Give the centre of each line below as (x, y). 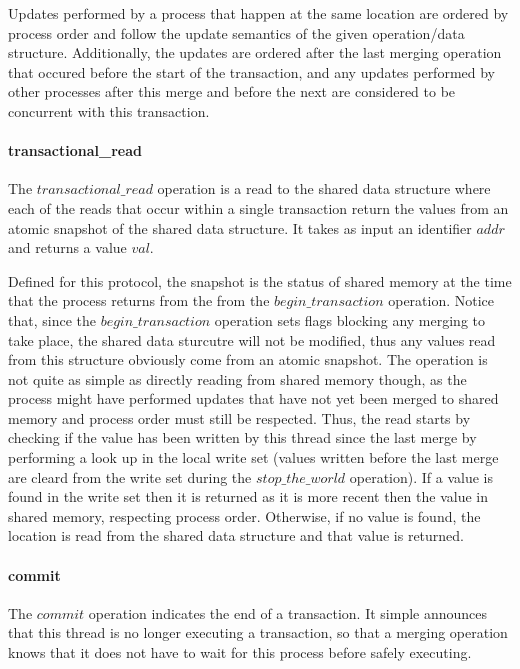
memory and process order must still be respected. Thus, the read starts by (239, 417)
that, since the (52, 319)
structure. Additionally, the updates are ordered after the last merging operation (255, 52)
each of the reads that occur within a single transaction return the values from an (258, 207)
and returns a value (67, 247)
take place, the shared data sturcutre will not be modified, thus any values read (252, 339)
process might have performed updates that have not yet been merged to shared (253, 398)
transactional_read (75, 150)
